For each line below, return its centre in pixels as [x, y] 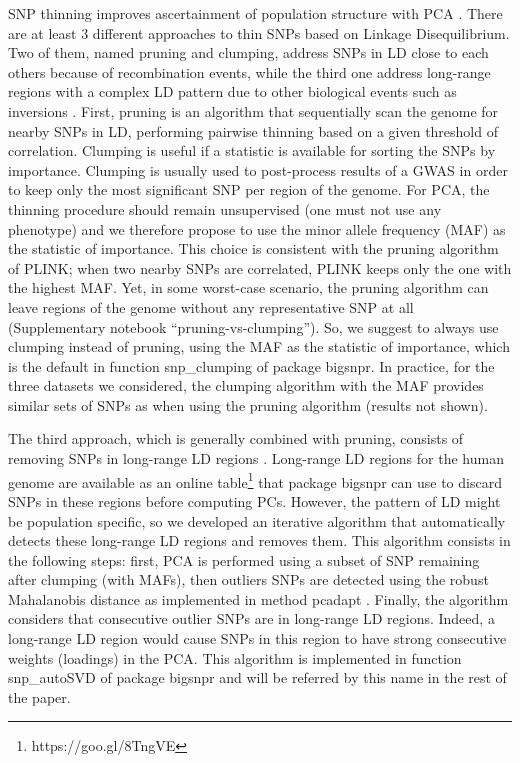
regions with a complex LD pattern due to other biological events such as [232, 91]
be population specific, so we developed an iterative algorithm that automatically [257, 520]
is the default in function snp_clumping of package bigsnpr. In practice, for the [251, 365]
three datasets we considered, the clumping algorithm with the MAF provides [246, 385]
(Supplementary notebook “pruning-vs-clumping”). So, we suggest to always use [253, 326]
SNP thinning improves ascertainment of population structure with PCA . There [255, 13]
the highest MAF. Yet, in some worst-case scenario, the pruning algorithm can [248, 287]
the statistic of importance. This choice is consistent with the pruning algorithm [253, 248]
